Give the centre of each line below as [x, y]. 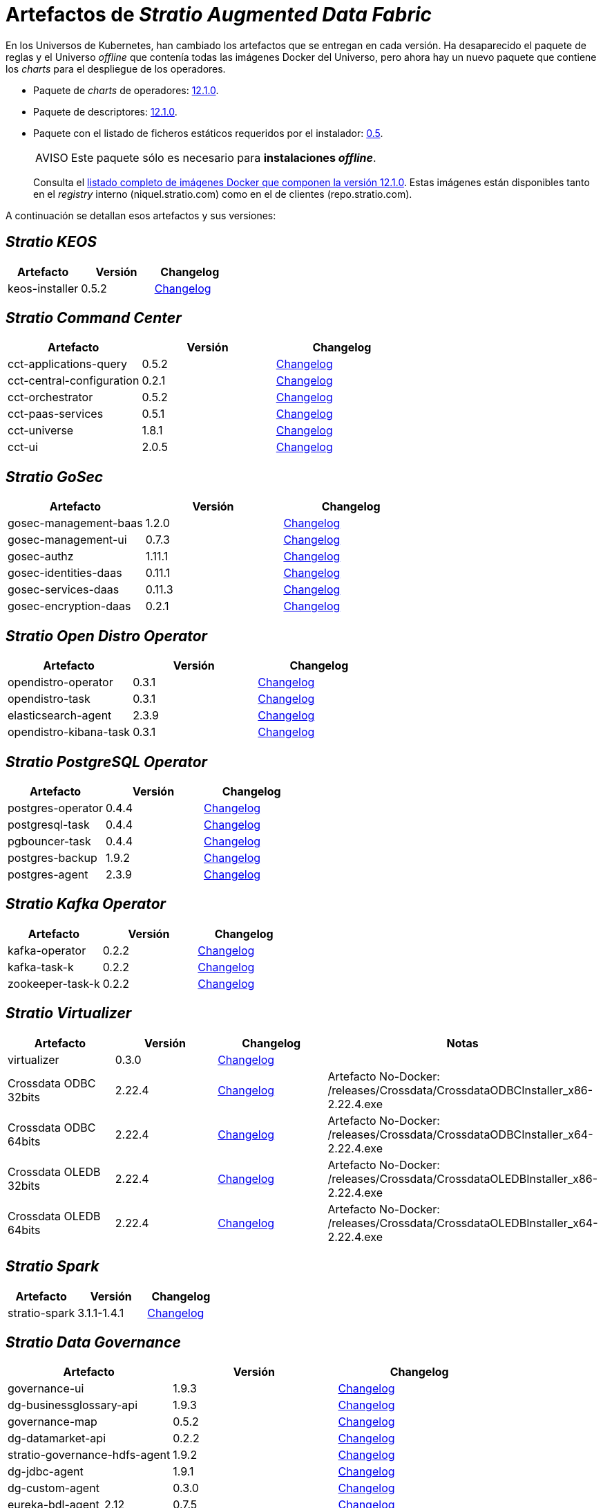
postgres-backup [52, 857]
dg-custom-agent [54, 1488]
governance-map [52, 1422]
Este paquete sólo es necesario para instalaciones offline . [223, 157]
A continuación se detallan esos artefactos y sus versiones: [141, 215]
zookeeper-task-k [54, 983]
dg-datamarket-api [57, 1438]
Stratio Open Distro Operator [107, 636]
